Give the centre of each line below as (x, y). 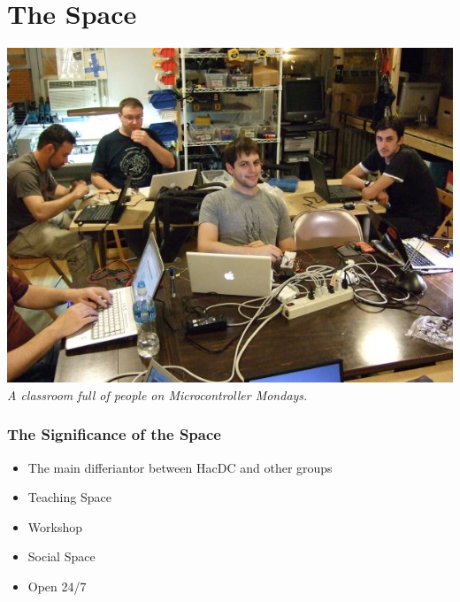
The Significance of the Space (114, 434)
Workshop (55, 526)
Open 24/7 (57, 586)
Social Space (61, 556)
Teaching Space (69, 497)
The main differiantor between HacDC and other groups (180, 467)
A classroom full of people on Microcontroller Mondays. (157, 394)
